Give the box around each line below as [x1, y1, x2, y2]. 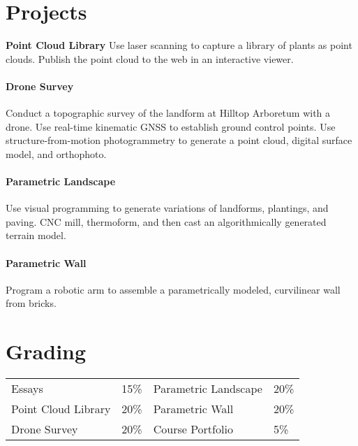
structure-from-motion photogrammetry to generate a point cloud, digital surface [6, 133, 352, 148]
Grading [6, 337, 87, 366]
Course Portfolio [153, 421, 233, 438]
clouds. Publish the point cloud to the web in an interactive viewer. [6, 51, 294, 66]
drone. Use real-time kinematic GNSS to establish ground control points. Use [6, 119, 336, 134]
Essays [11, 380, 43, 397]
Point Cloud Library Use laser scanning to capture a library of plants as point [6, 38, 352, 52]
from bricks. [6, 296, 57, 310]
